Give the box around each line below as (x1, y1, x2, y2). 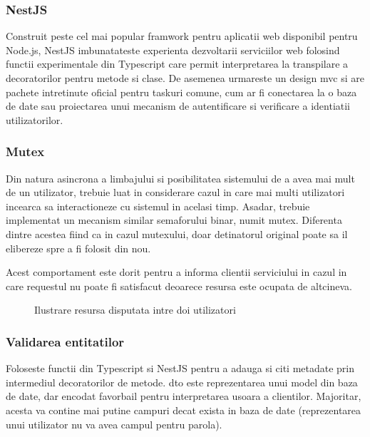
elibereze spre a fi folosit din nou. (6, 240, 151, 255)
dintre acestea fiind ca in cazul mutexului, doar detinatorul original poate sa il (6, 226, 348, 241)
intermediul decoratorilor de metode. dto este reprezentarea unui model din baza (6, 374, 358, 389)
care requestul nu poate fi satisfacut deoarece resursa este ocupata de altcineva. (6, 278, 352, 293)
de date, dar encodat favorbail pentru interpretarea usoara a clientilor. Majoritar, (6, 389, 361, 403)
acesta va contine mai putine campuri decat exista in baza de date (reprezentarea (6, 402, 361, 417)
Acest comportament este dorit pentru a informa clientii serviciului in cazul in (6, 264, 347, 279)
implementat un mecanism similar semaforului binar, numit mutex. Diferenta (6, 212, 342, 227)
